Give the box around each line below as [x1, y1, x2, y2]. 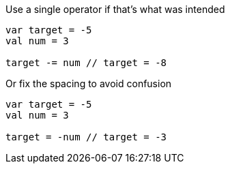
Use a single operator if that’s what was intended [5, 3, 225, 15]
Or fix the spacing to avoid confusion [5, 78, 172, 89]
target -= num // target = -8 [5, 57, 167, 68]
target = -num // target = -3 [5, 132, 167, 142]
